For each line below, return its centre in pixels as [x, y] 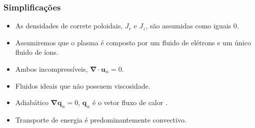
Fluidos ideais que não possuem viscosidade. [83, 85]
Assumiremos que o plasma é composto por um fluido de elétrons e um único [133, 42]
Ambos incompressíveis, [51, 69]
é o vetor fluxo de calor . [130, 102]
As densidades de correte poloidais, [69, 26]
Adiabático [32, 102]
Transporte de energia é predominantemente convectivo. [101, 119]
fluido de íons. [37, 52]
